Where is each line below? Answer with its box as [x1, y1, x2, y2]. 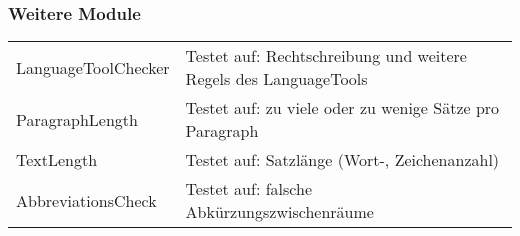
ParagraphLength [16, 107, 138, 131]
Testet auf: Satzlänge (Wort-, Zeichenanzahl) [185, 148, 500, 172]
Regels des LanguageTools [185, 67, 368, 91]
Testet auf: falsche [185, 177, 312, 201]
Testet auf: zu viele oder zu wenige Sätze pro [185, 96, 500, 120]
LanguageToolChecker [16, 55, 170, 79]
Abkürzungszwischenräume [185, 200, 374, 224]
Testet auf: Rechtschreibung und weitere [185, 44, 467, 68]
